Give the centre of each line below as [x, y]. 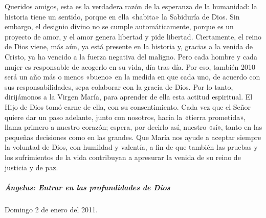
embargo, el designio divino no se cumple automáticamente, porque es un [119, 26]
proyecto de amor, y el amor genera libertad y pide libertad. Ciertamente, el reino [133, 36]
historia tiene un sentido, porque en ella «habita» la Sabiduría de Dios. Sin [122, 16]
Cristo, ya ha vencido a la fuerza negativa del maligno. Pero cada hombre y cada [131, 56]
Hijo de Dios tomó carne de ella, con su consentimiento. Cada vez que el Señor [128, 106]
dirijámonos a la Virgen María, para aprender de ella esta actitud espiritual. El [129, 97]
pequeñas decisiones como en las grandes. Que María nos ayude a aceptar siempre [133, 137]
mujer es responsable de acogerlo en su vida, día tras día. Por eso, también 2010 [130, 66]
